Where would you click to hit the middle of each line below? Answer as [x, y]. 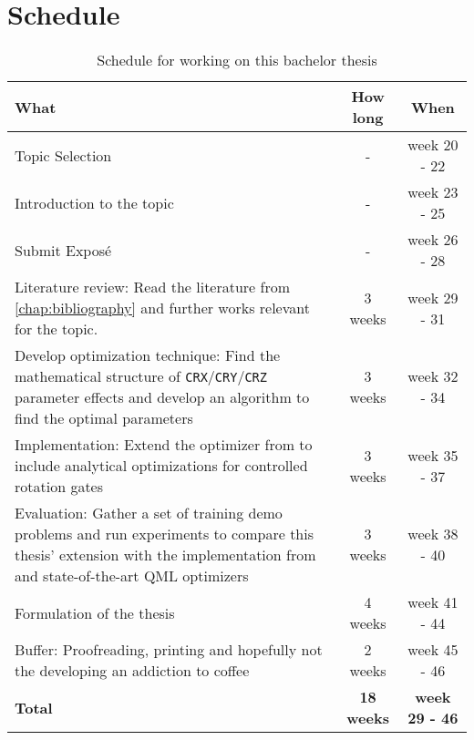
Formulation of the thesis [95, 612]
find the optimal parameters [104, 418]
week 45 [433, 650]
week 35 [433, 455]
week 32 [433, 376]
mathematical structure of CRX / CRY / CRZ [141, 376]
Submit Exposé [63, 250]
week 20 [433, 145]
